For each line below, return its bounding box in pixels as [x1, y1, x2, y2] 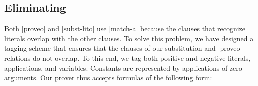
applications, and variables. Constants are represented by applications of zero [4, 62, 242, 73]
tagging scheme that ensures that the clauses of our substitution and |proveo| [4, 43, 242, 53]
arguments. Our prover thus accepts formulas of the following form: [4, 72, 212, 83]
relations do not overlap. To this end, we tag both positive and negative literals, [4, 52, 251, 63]
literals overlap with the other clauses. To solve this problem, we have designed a [4, 33, 254, 43]
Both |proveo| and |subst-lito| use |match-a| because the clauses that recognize [4, 23, 246, 34]
